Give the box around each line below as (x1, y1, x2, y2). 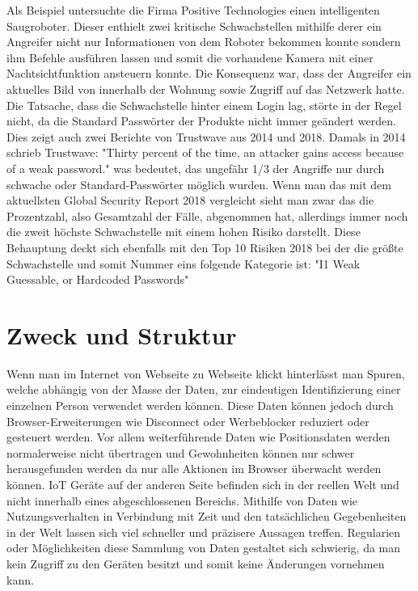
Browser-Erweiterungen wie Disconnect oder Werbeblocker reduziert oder (6, 412, 369, 429)
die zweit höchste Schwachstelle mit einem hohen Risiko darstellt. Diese (6, 223, 361, 240)
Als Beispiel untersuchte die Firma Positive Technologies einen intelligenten (6, 2, 380, 18)
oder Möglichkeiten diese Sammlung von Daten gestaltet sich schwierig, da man (6, 539, 401, 556)
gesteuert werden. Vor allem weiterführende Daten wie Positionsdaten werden (6, 428, 391, 445)
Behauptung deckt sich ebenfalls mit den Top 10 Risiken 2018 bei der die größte (6, 239, 403, 255)
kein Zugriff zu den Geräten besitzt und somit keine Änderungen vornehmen (6, 555, 385, 572)
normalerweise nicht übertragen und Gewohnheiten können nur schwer (6, 444, 355, 461)
